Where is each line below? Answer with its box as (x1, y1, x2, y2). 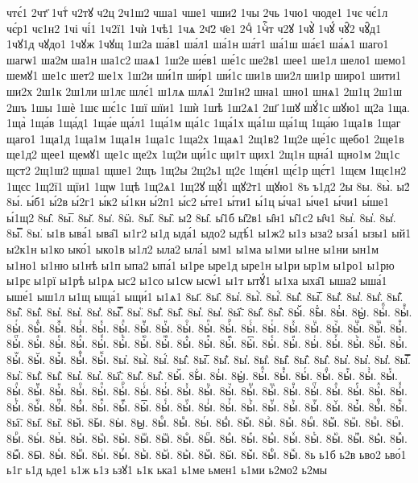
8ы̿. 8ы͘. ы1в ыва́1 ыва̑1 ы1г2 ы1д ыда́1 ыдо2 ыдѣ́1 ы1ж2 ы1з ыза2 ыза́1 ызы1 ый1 (6, 225, 412, 242)
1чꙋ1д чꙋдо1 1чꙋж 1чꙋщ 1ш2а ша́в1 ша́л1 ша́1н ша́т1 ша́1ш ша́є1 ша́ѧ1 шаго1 (6, 35, 389, 52)
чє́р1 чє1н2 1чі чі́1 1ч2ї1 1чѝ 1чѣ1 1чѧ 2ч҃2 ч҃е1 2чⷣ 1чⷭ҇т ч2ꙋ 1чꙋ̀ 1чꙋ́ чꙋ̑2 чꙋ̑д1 (6, 19, 382, 36)
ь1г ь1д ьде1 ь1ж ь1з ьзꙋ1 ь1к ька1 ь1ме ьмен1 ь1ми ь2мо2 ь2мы (6, 461, 328, 478)
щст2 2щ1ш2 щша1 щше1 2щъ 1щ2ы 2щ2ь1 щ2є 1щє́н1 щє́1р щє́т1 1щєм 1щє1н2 (6, 161, 407, 178)
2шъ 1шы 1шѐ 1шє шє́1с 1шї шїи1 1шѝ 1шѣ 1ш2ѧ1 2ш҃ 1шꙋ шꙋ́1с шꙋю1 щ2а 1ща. (6, 98, 410, 115)
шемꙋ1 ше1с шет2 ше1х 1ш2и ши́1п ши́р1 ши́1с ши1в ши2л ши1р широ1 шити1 (6, 67, 402, 84)
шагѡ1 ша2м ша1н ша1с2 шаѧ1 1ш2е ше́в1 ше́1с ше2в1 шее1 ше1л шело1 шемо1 (6, 51, 407, 68)
